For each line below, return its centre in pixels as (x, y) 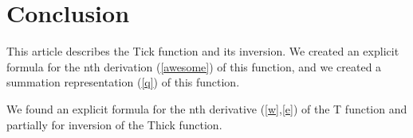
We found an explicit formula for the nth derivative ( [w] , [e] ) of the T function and (207, 108)
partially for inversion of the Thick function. (114, 124)
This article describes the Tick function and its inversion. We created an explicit (203, 51)
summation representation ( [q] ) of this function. (123, 82)
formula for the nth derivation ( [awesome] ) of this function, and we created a (194, 66)
